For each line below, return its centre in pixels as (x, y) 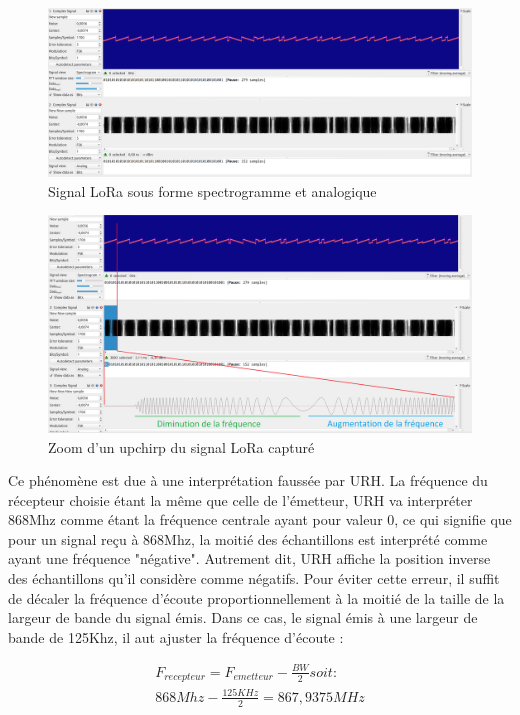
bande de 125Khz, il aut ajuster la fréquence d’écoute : (176, 636)
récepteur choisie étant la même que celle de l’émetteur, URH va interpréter (240, 499)
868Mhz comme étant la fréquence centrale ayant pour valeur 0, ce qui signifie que (260, 519)
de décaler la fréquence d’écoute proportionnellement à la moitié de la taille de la (256, 597)
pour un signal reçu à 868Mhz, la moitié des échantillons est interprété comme (248, 538)
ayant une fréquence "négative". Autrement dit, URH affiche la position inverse (249, 558)
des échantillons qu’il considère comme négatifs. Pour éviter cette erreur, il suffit (254, 578)
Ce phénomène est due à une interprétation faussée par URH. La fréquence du (248, 480)
